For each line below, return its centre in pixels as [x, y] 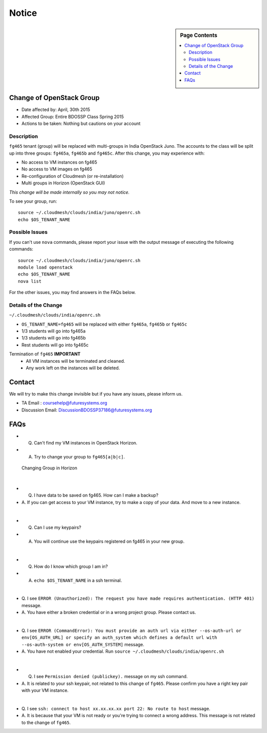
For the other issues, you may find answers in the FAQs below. [72, 292]
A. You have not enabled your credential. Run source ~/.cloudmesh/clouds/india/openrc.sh [123, 651]
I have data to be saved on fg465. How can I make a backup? [96, 495]
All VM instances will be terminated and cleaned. [76, 361]
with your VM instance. [45, 690]
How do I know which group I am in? [71, 566]
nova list [30, 281]
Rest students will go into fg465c [55, 345]
